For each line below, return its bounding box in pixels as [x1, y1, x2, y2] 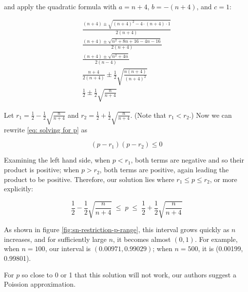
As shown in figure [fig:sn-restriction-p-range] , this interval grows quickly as [4, 224, 229, 235]
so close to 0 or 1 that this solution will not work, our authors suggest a [21, 269, 236, 279]
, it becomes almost [113, 234, 171, 244]
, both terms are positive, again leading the [99, 164, 229, 175]
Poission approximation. [4, 279, 76, 289]
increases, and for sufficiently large [4, 234, 107, 244]
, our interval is [45, 243, 91, 254]
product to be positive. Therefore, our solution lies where [4, 174, 174, 184]
